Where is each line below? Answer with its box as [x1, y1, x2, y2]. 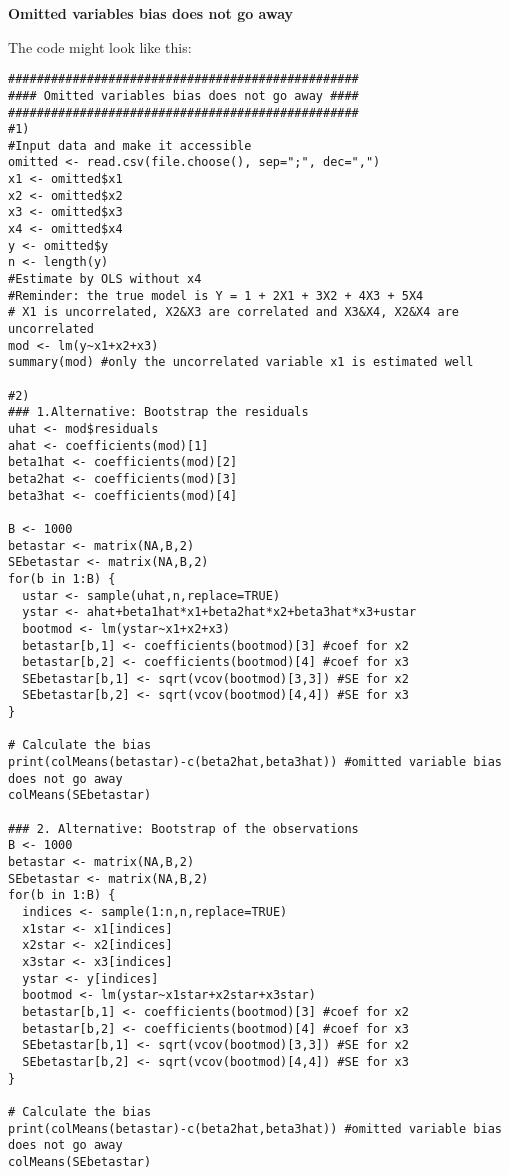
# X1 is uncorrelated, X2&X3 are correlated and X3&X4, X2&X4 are [8, 305, 460, 320]
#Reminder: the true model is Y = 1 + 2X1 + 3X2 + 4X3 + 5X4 [8, 288, 424, 303]
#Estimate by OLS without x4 [8, 272, 202, 287]
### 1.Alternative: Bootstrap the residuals [8, 405, 309, 420]
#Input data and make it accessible [8, 138, 252, 153]
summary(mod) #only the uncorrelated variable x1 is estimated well [8, 355, 474, 370]
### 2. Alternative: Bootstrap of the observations [8, 821, 359, 836]
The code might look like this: [8, 36, 192, 57]
